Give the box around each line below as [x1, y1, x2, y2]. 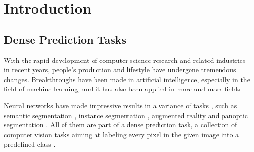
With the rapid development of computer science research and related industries [4, 55, 246, 65]
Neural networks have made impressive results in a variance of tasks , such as [4, 100, 237, 110]
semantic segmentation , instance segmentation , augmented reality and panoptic [4, 110, 248, 120]
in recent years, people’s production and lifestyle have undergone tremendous [4, 64, 236, 75]
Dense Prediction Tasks [4, 31, 126, 47]
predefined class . [4, 139, 56, 149]
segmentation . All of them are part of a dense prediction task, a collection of [4, 120, 237, 130]
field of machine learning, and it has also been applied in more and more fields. [4, 84, 242, 94]
